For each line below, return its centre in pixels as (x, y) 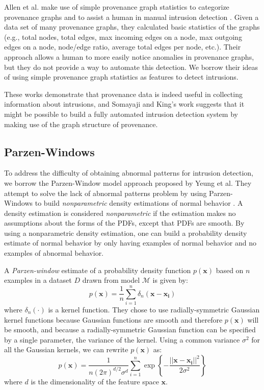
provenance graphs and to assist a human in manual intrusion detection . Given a (131, 17)
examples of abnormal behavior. (54, 253)
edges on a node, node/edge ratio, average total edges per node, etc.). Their (123, 47)
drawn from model (111, 280)
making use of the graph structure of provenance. (81, 124)
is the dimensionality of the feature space (95, 381)
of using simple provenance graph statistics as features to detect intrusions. (121, 77)
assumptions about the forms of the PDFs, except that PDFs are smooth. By (124, 223)
